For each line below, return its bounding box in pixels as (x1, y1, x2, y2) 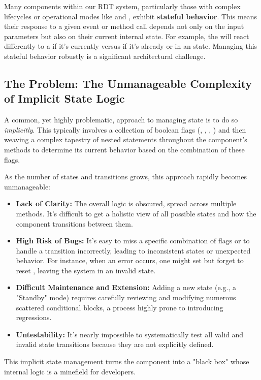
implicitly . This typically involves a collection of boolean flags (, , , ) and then (4, 124, 246, 135)
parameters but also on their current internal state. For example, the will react (4, 30, 249, 41)
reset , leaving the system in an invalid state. (16, 265, 156, 275)
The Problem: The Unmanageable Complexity (4, 75, 252, 91)
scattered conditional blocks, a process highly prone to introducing (16, 302, 223, 312)
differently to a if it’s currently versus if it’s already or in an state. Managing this (4, 41, 257, 51)
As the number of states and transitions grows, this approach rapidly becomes (4, 171, 247, 182)
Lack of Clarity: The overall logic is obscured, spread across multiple (16, 198, 237, 209)
